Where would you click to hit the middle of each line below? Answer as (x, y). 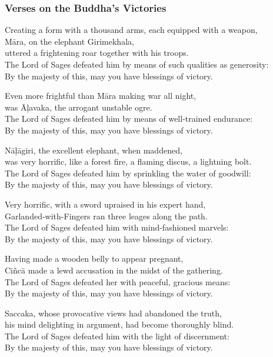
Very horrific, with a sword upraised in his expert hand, (105, 204)
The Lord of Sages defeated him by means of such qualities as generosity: (137, 64)
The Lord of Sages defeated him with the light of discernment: (117, 336)
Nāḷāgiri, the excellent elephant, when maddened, (94, 150)
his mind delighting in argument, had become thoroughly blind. (119, 324)
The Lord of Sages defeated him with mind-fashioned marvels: (117, 227)
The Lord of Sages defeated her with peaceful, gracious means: (118, 281)
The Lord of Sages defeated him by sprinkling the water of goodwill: (128, 173)
